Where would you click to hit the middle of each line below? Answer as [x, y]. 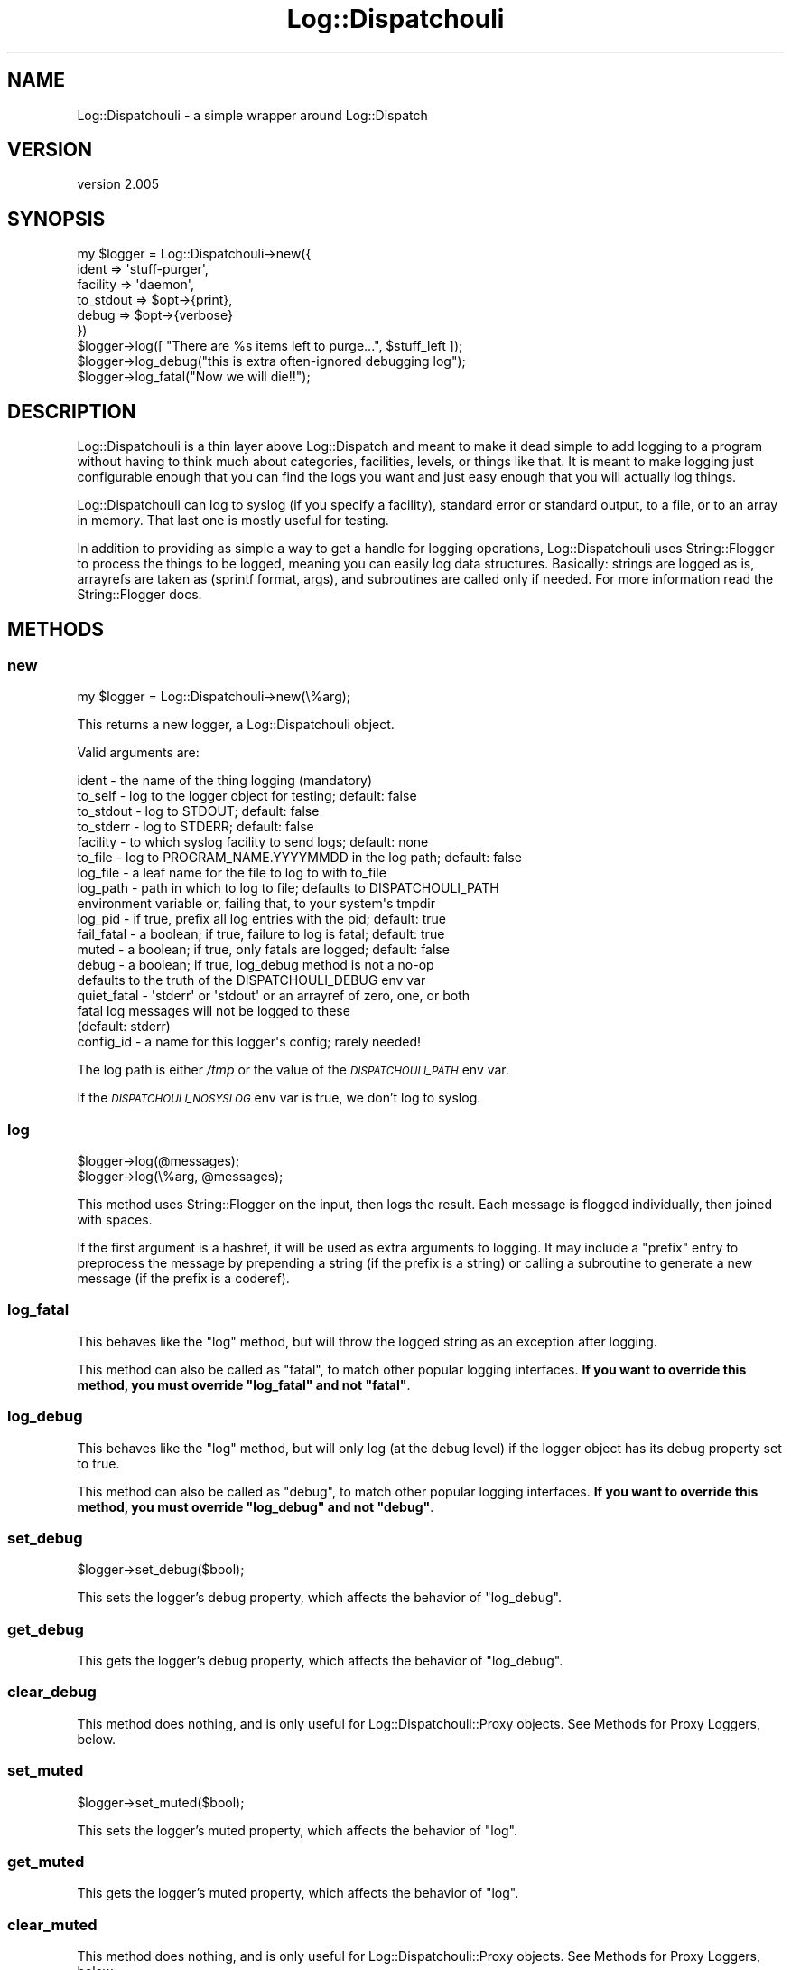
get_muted [46, 1861]
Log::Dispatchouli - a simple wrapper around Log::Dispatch [252, 115]
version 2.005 [118, 184]
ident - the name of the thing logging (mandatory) [225, 781]
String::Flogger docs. [140, 595]
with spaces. [115, 1220]
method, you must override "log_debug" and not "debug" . [256, 1506]
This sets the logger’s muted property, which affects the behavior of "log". [298, 1830]
